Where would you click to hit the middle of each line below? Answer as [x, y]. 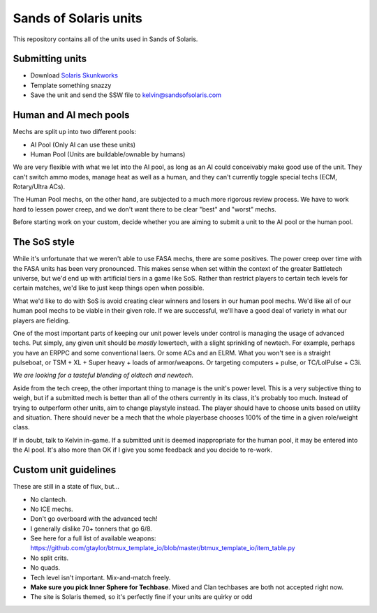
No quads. [45, 568]
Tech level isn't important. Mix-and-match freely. [101, 577]
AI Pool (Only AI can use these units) [83, 145]
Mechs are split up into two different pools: [74, 132]
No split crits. [50, 558]
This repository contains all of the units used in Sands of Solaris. [105, 39]
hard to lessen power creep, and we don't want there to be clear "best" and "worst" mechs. [145, 209]
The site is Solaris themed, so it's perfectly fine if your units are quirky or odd [141, 597]
